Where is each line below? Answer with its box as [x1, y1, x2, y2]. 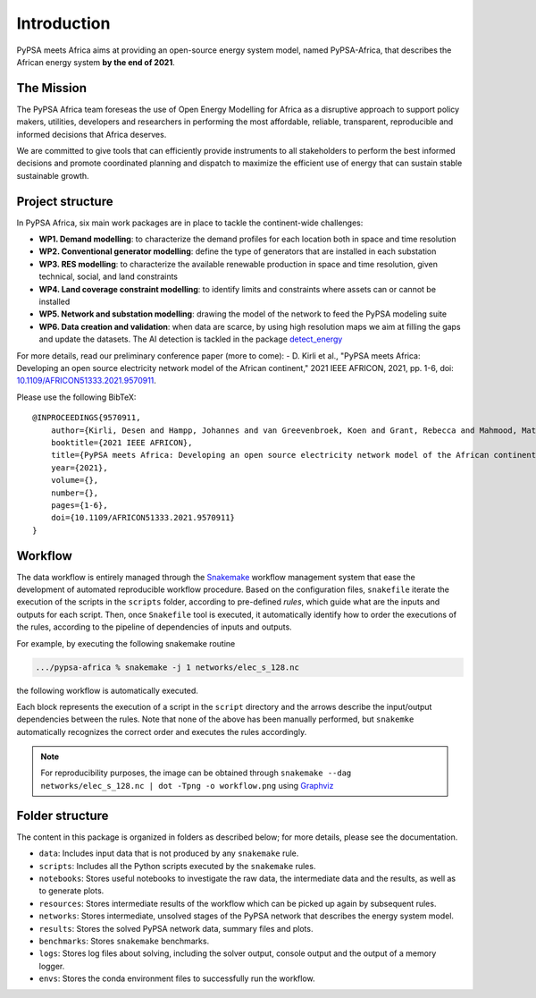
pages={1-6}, [50, 500, 108, 510]
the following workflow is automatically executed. [16, 685, 198, 696]
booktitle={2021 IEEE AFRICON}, [50, 437, 193, 447]
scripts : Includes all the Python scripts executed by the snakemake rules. [38, 860, 316, 871]
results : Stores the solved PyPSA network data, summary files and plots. [38, 923, 314, 934]
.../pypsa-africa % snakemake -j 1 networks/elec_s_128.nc [35, 662, 299, 672]
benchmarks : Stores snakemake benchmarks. [38, 935, 210, 946]
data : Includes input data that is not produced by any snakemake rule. [38, 848, 299, 858]
